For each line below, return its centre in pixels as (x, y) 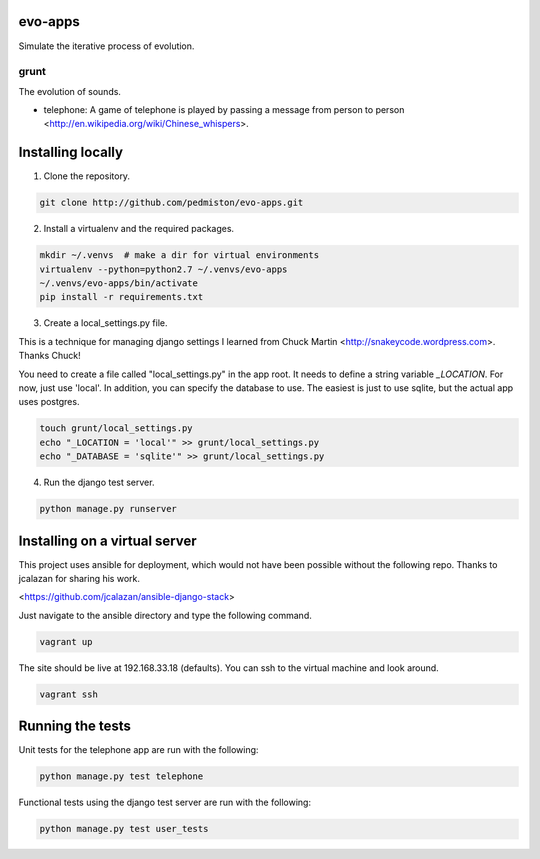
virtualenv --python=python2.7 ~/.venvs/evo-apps (163, 269)
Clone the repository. (86, 176)
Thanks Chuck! (49, 356)
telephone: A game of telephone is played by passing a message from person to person (224, 110)
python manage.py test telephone (121, 776)
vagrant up (66, 641)
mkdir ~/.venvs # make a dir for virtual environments (179, 255)
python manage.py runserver (108, 509)
